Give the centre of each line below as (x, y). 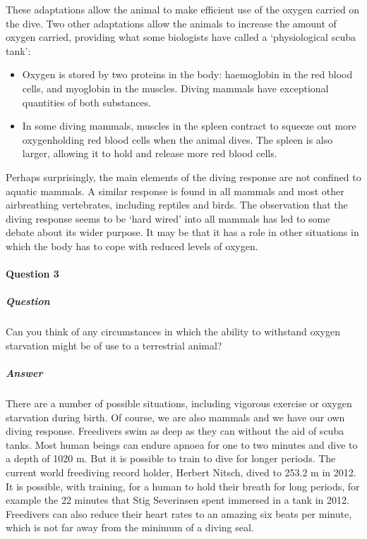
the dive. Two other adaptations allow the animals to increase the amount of (171, 23)
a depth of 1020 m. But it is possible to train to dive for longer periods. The (171, 458)
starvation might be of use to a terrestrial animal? (114, 345)
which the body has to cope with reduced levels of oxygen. (132, 246)
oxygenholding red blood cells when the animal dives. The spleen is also (178, 139)
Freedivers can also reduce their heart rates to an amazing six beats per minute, (179, 513)
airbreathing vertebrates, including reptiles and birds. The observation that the (177, 205)
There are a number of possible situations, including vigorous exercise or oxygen (179, 403)
